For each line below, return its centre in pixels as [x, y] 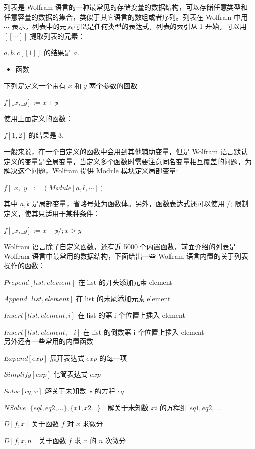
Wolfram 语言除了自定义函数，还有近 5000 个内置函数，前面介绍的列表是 [120, 246]
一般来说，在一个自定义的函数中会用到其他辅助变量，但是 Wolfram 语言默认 [126, 151]
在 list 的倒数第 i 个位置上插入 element [143, 331]
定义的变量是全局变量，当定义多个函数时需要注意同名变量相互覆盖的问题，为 [128, 161]
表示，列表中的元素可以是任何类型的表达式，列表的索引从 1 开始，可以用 [129, 26]
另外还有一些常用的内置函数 [49, 341]
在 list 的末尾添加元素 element [123, 298]
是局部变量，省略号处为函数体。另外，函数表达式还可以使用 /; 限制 [140, 204]
